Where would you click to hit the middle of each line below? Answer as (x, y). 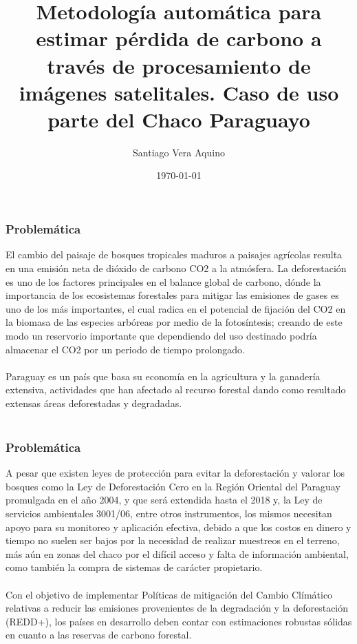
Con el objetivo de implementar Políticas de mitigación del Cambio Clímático (169, 594)
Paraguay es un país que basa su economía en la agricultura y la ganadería (163, 376)
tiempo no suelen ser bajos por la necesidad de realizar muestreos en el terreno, (173, 540)
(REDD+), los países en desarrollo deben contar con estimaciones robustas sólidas (179, 621)
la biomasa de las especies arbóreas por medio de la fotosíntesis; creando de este (174, 322)
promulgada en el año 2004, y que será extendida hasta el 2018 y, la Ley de (164, 500)
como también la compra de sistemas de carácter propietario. (134, 567)
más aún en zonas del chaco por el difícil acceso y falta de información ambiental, (177, 553)
